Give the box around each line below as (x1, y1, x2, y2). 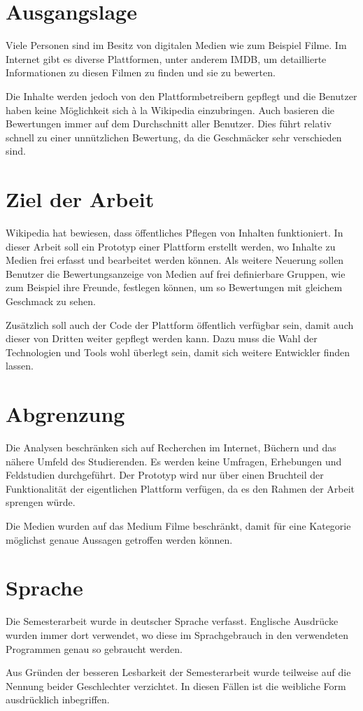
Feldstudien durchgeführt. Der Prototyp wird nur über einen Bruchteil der (6, 467, 324, 482)
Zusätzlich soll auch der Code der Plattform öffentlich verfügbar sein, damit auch (6, 317, 354, 332)
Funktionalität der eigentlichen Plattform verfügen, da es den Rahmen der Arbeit (6, 481, 355, 495)
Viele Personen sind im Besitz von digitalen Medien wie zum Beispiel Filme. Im (6, 38, 347, 52)
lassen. (6, 358, 34, 373)
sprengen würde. (6, 495, 76, 509)
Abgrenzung (6, 400, 125, 428)
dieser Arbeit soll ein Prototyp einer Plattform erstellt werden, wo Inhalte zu (6, 239, 336, 253)
